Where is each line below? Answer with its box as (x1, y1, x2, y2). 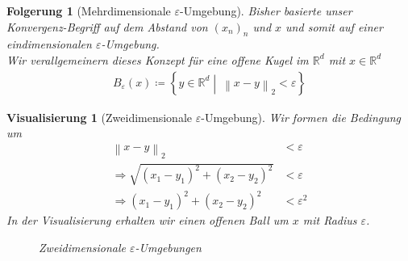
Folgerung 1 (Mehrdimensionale (6, 2, 171, 19)
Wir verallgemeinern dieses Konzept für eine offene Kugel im (6, 51, 309, 68)
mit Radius (302, 212, 357, 229)
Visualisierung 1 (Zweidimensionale (6, 108, 193, 125)
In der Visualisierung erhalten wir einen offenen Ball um (6, 212, 289, 229)
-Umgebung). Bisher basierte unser (180, 2, 352, 19)
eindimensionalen (6, 36, 92, 53)
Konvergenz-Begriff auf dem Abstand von (6, 18, 208, 35)
